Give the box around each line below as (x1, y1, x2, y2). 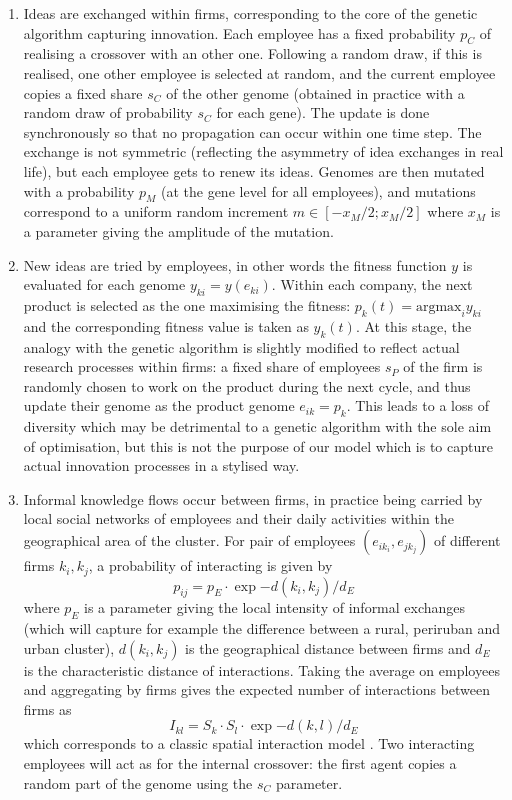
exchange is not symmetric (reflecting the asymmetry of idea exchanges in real (23, 141, 504, 162)
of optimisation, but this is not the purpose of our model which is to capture (23, 435, 493, 456)
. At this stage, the (355, 315, 472, 336)
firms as (23, 698, 72, 719)
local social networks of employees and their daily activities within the (23, 508, 454, 529)
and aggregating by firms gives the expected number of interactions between (23, 679, 491, 700)
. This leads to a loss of (346, 395, 489, 416)
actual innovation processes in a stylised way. (23, 455, 300, 476)
